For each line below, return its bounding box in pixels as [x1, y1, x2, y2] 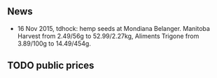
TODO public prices [7, 60, 94, 72]
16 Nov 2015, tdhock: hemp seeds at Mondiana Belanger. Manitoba [17, 24, 210, 32]
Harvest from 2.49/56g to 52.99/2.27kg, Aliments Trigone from [17, 32, 199, 40]
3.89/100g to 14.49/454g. [17, 39, 91, 48]
